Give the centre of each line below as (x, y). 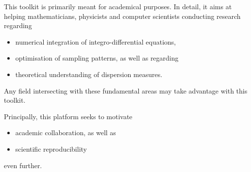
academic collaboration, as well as (66, 133)
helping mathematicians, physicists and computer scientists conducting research (122, 16)
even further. (23, 165)
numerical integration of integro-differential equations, (96, 41)
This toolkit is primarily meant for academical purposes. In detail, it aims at (118, 6)
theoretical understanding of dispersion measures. (89, 74)
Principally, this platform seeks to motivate (68, 116)
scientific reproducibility (51, 149)
